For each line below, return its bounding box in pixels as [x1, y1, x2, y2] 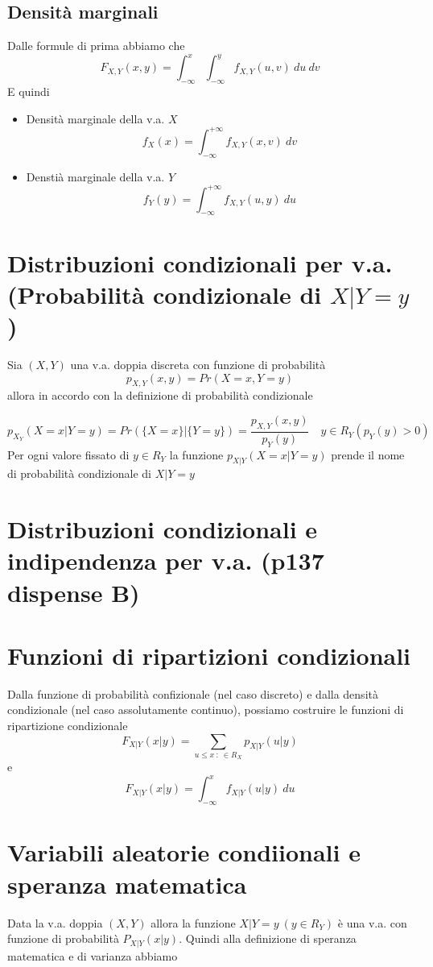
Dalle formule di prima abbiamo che [7, 37, 185, 54]
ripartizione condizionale [7, 717, 128, 734]
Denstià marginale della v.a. [26, 168, 165, 185]
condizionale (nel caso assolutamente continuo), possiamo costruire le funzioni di [7, 701, 404, 718]
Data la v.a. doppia [7, 914, 103, 931]
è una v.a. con [337, 914, 407, 931]
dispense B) [7, 575, 140, 608]
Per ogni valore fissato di [7, 446, 130, 463]
